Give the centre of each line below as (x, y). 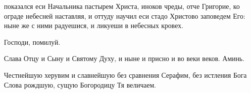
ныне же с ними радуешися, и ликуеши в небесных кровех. (94, 25)
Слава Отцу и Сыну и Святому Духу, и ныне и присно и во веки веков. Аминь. (124, 58)
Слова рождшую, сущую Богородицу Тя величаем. (80, 84)
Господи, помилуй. (32, 42)
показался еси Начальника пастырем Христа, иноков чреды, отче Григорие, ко (122, 6)
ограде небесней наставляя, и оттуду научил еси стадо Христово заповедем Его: (125, 15)
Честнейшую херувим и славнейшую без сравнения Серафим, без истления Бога (125, 75)
